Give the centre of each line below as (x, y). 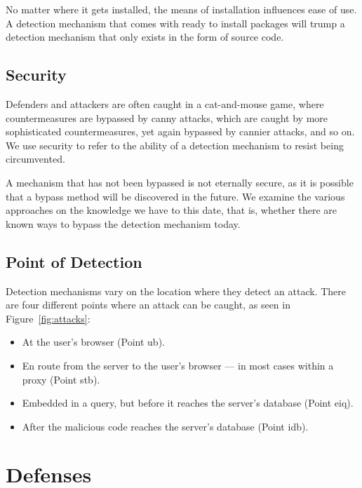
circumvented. (35, 159)
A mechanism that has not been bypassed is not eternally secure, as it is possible (180, 182)
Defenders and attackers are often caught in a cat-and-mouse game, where (165, 103)
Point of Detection (74, 261)
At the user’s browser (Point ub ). (93, 342)
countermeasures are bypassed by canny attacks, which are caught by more (167, 117)
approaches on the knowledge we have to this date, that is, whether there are (172, 210)
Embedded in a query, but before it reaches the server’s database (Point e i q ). (188, 403)
